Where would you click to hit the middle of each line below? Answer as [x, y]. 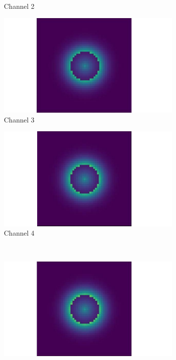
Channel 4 [19, 233]
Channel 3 [19, 119]
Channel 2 [19, 6]
